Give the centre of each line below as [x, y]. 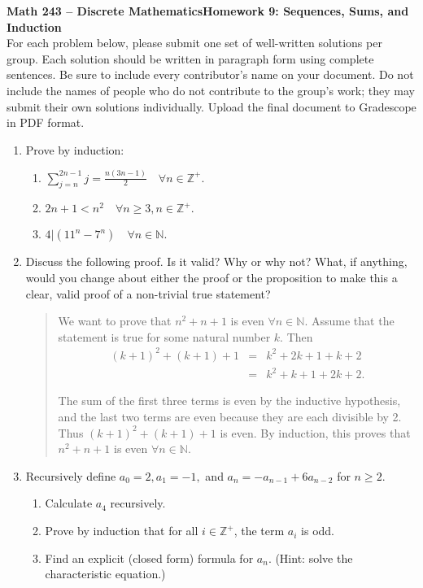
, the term [259, 531]
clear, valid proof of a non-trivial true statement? [148, 293]
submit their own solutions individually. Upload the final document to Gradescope [211, 106]
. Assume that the [349, 321]
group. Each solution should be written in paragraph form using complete [190, 58]
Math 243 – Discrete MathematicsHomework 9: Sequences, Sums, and [208, 11]
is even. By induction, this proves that [315, 432]
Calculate [69, 503]
